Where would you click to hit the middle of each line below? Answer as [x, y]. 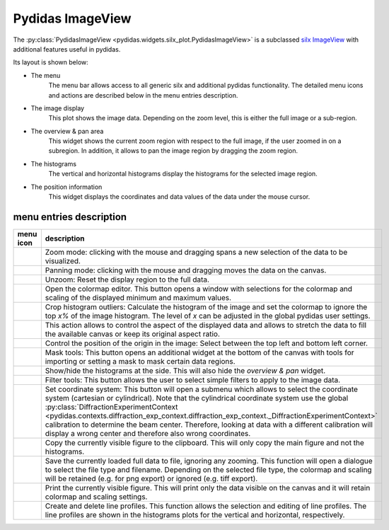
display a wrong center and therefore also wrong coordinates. [148, 433]
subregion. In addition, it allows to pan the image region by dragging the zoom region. [173, 151]
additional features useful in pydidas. [67, 49]
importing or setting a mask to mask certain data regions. [140, 361]
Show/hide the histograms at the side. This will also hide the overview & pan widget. [185, 370]
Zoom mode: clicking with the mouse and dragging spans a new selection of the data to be [196, 252]
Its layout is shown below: [51, 62]
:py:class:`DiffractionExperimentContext [111, 407]
